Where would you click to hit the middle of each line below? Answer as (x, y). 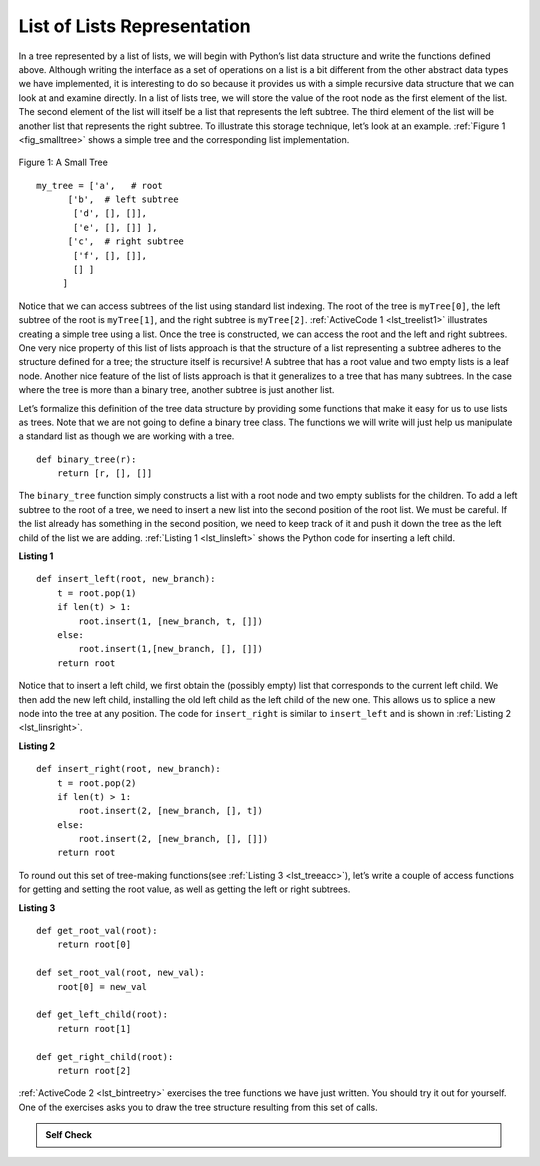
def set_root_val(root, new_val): (120, 973)
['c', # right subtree (126, 241)
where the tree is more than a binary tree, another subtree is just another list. (176, 390)
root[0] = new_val (102, 986)
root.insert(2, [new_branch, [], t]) (171, 811)
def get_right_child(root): (105, 1056)
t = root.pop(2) (96, 783)
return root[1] (94, 1028)
